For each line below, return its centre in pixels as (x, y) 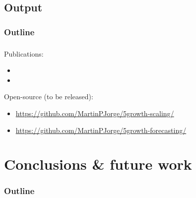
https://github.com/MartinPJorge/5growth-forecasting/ (101, 130)
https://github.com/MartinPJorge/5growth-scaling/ (95, 113)
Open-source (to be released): (49, 97)
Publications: (24, 53)
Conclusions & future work (98, 164)
